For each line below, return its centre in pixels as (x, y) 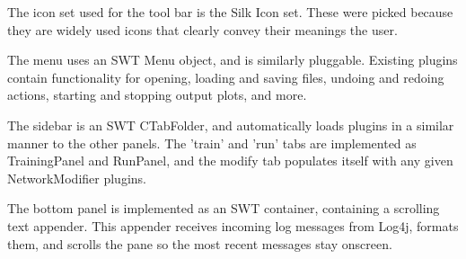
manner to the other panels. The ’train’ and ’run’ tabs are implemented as (212, 143)
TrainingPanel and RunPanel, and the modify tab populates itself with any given (230, 161)
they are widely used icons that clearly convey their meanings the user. (202, 29)
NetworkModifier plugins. (77, 178)
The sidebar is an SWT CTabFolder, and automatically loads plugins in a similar (231, 125)
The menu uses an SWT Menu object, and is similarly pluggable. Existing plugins (233, 60)
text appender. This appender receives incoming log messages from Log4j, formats (233, 225)
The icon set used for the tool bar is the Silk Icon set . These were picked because (230, 12)
